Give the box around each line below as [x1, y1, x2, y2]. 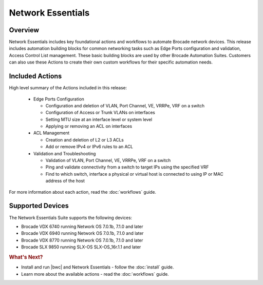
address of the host [45, 178, 85, 184]
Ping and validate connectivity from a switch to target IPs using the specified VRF [45, 164, 209, 170]
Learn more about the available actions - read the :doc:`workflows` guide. [21, 271, 169, 277]
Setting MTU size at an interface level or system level [45, 116, 152, 122]
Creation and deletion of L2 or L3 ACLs [45, 137, 124, 142]
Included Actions [9, 72, 62, 81]
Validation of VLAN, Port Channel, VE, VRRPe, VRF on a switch [45, 158, 171, 163]
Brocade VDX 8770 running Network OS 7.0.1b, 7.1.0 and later [21, 237, 143, 243]
